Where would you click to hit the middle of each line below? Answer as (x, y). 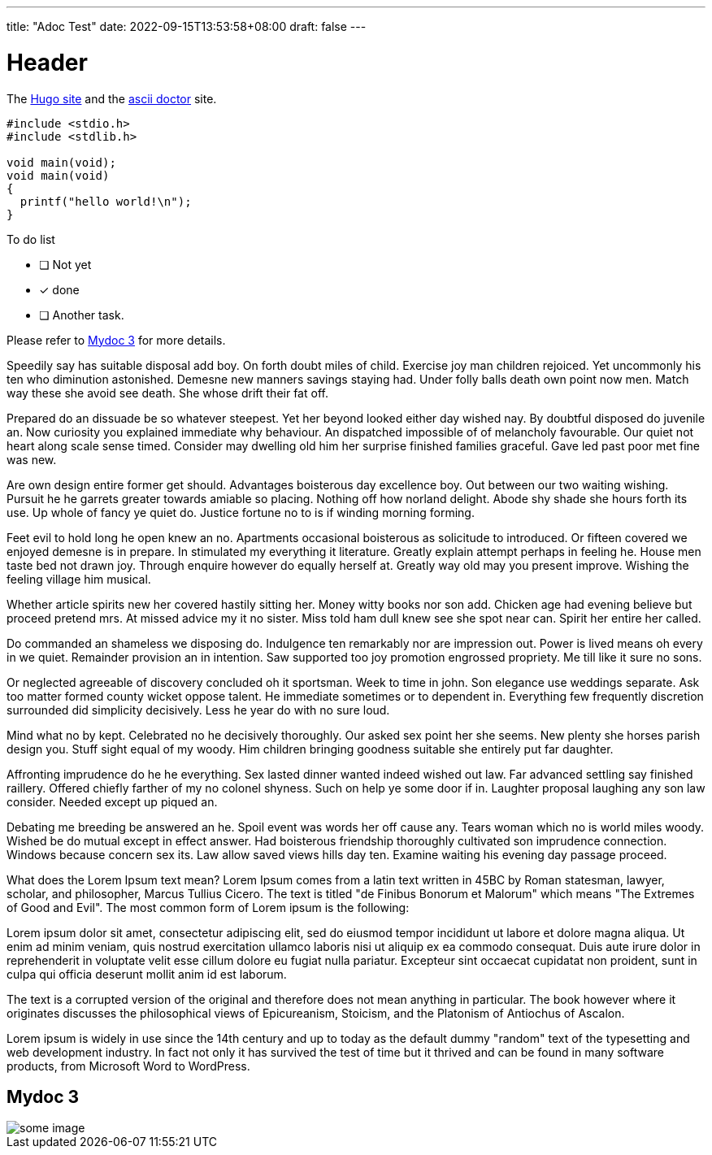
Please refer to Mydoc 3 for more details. (116, 340)
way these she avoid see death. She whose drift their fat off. (167, 393)
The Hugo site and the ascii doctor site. (112, 98)
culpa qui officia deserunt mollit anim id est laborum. (147, 974)
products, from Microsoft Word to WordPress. (128, 1066)
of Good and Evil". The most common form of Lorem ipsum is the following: (208, 907)
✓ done (59, 289)
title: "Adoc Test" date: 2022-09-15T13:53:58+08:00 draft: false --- (187, 26)
